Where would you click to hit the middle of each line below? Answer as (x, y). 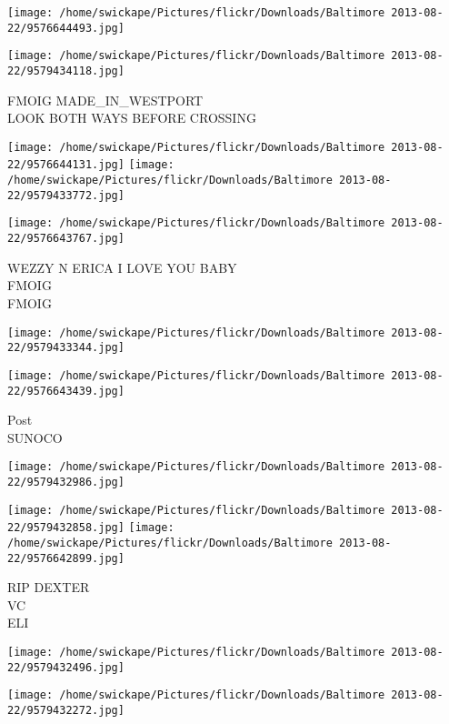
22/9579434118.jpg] (66, 70)
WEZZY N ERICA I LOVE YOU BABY (122, 267)
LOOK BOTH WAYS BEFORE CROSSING (132, 118)
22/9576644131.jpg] (66, 165)
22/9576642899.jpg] (66, 558)
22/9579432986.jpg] (66, 482)
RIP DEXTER (49, 587)
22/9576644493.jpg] (66, 28)
